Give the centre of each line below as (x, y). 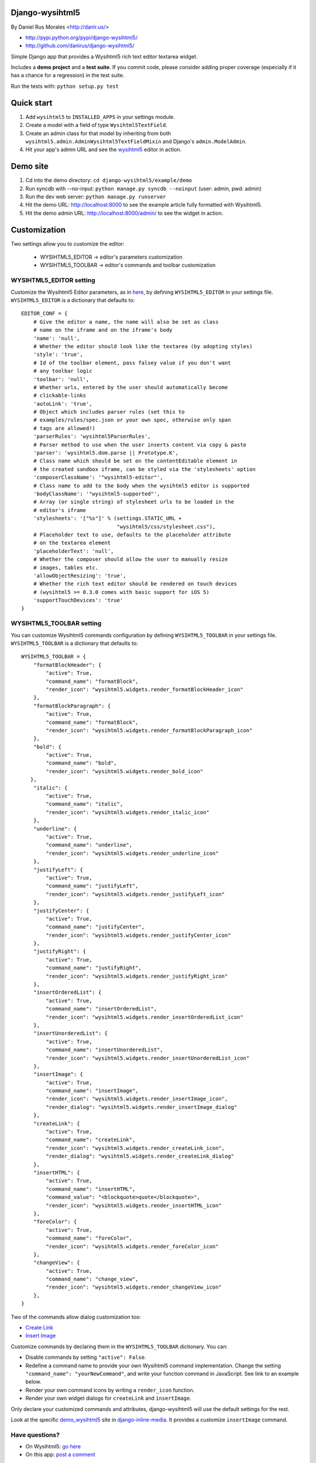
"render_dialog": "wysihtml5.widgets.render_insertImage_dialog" (142, 1107)
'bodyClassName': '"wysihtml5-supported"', (97, 494)
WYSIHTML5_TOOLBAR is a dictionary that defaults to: (74, 643)
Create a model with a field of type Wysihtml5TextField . (97, 125)
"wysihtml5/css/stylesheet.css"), (166, 526)
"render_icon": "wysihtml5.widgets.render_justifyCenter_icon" (138, 935)
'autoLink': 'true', (63, 403)
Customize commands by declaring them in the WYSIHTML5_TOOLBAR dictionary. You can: (119, 1347)
